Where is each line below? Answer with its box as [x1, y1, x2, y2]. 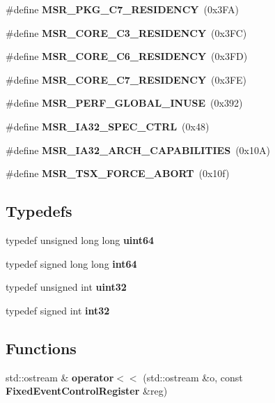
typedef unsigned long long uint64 [6, 232, 155, 247]
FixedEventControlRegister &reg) [6, 383, 168, 398]
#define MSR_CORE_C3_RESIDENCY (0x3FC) [6, 25, 247, 40]
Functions [6, 337, 77, 358]
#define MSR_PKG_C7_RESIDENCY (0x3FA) [6, 2, 239, 16]
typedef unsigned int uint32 [6, 280, 127, 294]
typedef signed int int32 [6, 303, 110, 317]
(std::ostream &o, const [143, 370, 243, 384]
